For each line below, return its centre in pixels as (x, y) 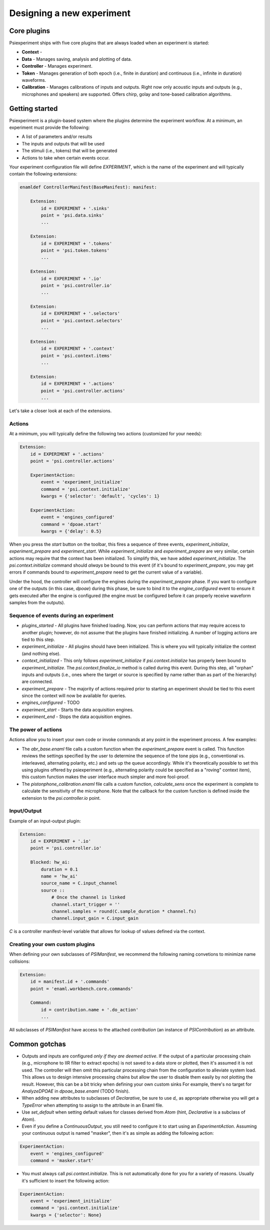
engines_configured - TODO (51, 702)
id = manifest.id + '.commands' (70, 982)
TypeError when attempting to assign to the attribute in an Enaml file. (92, 1105)
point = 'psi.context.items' (76, 356)
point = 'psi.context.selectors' (82, 320)
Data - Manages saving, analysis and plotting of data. (77, 59)
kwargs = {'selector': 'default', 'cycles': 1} (100, 496)
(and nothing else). (41, 653)
